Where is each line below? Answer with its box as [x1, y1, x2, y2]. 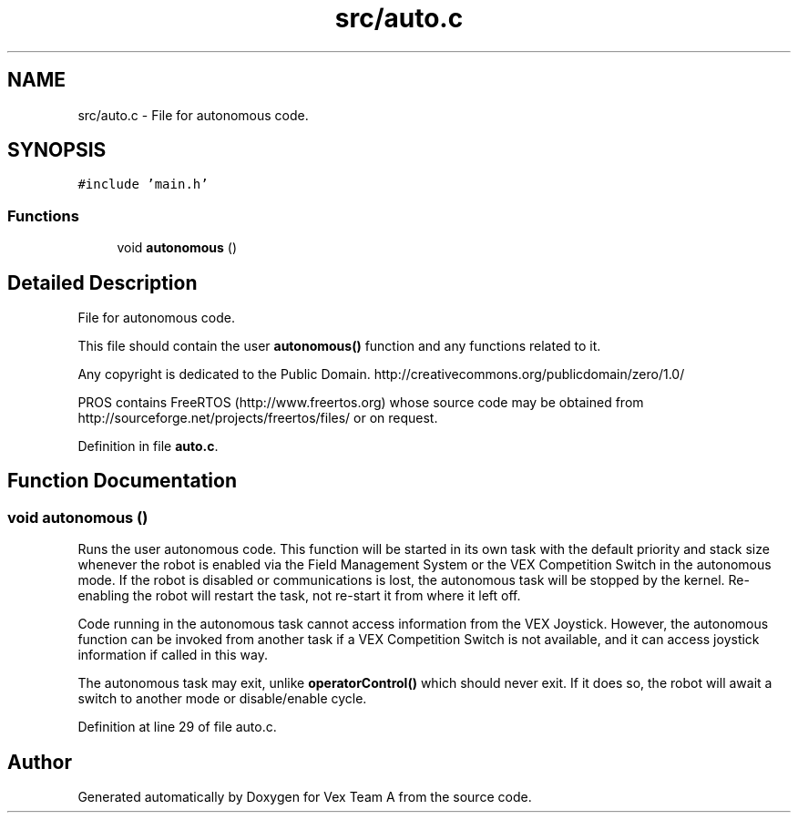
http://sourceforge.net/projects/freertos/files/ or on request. [77, 410, 438, 426]
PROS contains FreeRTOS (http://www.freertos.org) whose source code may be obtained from [77, 395, 644, 411]
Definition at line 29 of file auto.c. [77, 719, 277, 735]
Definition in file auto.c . [77, 438, 219, 455]
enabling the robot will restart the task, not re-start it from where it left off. [77, 588, 521, 604]
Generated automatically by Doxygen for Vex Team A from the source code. [77, 789, 532, 805]
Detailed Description [7, 271, 198, 294]
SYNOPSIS [7, 138, 107, 162]
